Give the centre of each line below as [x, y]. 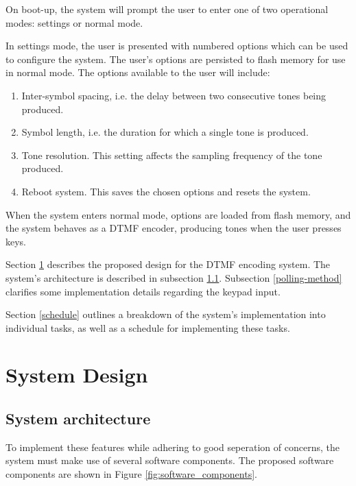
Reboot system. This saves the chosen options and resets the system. [166, 191]
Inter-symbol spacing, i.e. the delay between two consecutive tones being [174, 95]
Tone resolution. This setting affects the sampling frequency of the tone [172, 155]
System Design [77, 375]
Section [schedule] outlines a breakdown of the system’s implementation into [166, 314]
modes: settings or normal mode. [74, 22]
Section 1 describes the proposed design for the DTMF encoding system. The [168, 264]
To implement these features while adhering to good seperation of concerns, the [173, 447]
